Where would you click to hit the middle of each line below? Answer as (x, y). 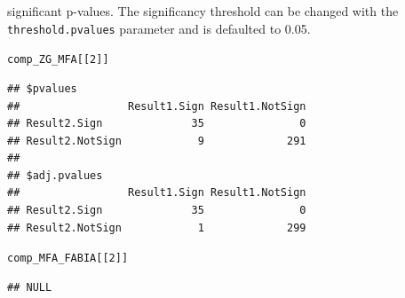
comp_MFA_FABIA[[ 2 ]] (68, 259)
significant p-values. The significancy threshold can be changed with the (203, 11)
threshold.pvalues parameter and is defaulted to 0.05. (159, 28)
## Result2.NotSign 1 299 (157, 227)
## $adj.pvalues (55, 175)
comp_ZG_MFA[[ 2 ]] (58, 60)
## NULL (30, 287)
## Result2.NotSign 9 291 (157, 141)
